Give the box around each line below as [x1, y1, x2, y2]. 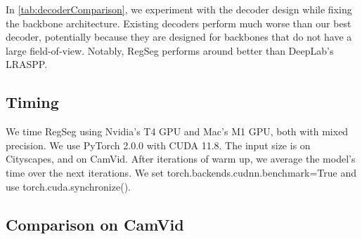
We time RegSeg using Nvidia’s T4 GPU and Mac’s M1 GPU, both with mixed [6, 124, 349, 139]
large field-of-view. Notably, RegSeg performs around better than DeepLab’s [6, 43, 334, 57]
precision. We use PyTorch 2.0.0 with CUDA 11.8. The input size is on [6, 137, 311, 152]
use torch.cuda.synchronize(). [6, 179, 131, 193]
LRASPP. [6, 57, 48, 71]
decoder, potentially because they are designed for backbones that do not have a [6, 29, 352, 44]
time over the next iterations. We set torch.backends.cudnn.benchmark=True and [6, 165, 356, 179]
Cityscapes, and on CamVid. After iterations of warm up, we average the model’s [6, 151, 356, 166]
